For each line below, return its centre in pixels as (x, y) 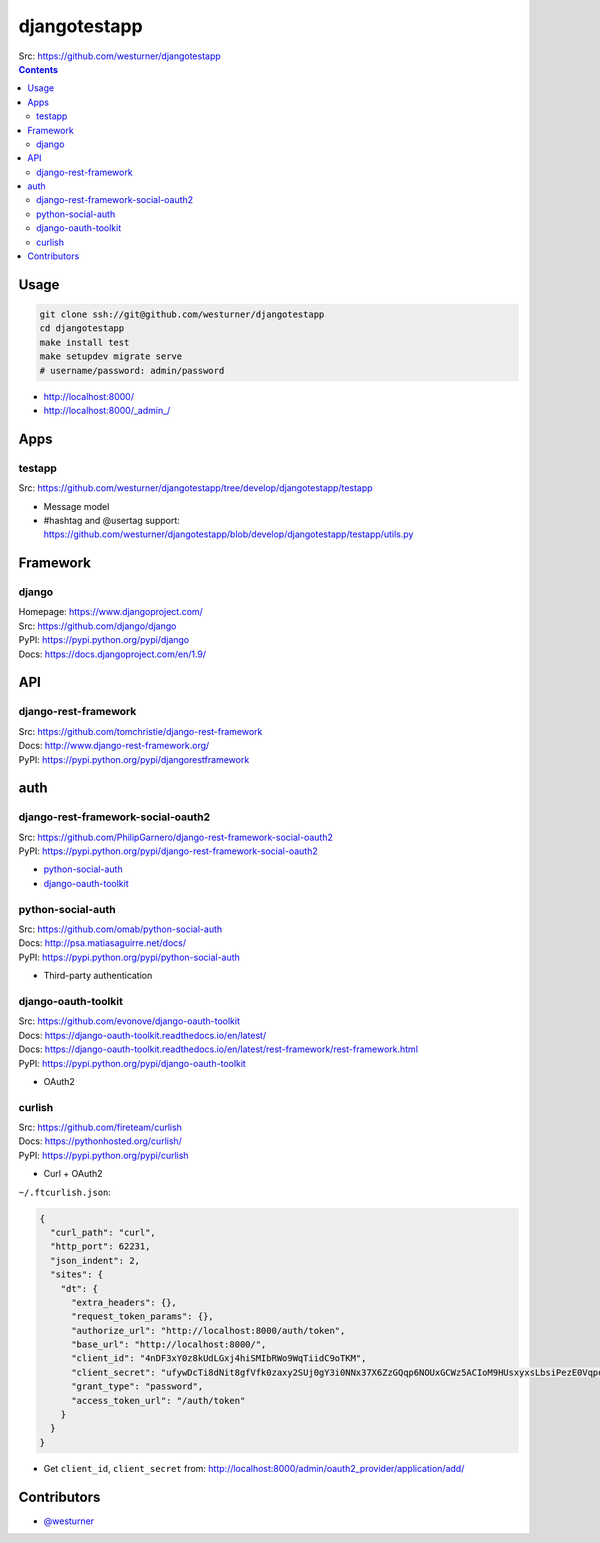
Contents (38, 69)
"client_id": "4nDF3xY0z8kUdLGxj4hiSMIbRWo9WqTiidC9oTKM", (219, 1358)
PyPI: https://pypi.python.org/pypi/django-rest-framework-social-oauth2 (168, 851)
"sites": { (77, 1274)
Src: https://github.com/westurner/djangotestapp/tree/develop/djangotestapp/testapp (196, 488)
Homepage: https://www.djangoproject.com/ (111, 612)
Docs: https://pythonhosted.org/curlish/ (100, 1141)
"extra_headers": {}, (124, 1302)
